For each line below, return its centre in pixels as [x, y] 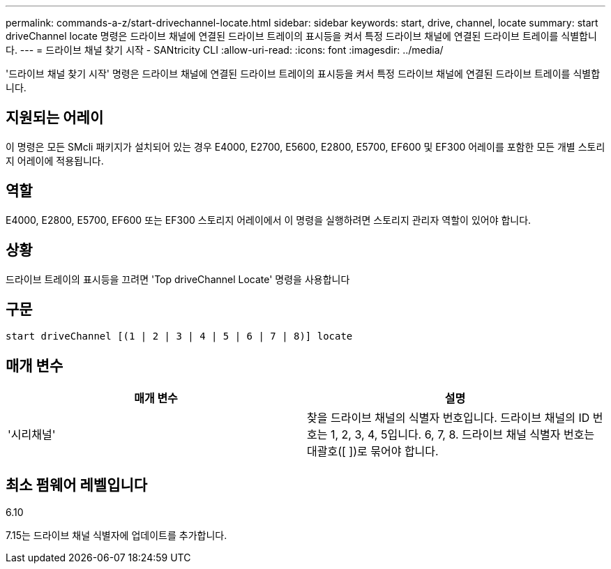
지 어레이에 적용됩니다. [55, 160]
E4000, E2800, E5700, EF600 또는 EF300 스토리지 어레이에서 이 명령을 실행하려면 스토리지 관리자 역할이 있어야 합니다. [269, 220]
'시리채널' [32, 435]
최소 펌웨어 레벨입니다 [77, 485]
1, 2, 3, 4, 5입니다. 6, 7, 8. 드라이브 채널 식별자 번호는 [462, 435]
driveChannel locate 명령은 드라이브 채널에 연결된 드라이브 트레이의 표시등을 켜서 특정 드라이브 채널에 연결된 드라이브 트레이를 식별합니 [301, 36]
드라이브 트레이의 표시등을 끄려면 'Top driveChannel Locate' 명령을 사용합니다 [178, 279]
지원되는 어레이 [55, 118]
